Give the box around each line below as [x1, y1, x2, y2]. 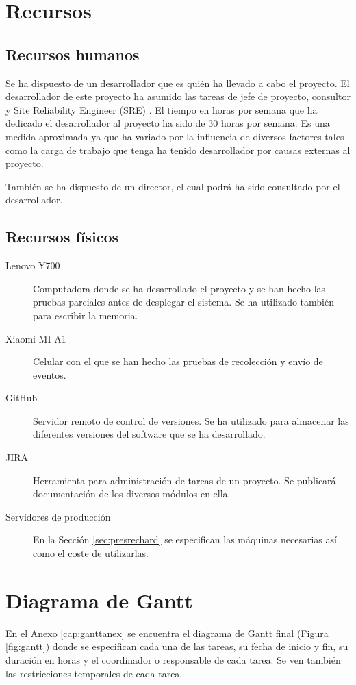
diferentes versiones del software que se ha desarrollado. [33, 427, 266, 441]
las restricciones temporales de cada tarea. [5, 666, 183, 680]
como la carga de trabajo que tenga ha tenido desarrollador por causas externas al [5, 142, 351, 157]
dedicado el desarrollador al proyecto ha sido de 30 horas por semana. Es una [5, 116, 330, 130]
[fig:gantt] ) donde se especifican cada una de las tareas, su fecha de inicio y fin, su [5, 639, 348, 653]
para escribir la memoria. [33, 308, 138, 322]
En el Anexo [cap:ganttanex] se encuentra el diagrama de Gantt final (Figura [5, 625, 329, 640]
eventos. [33, 367, 66, 382]
